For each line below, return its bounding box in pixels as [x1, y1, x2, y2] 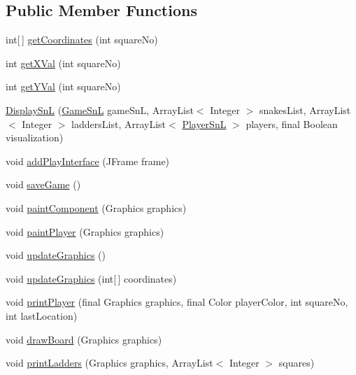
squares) [278, 355, 315, 370]
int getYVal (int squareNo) [6, 79, 121, 94]
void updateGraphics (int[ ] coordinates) [6, 271, 177, 285]
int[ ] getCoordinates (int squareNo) [6, 32, 158, 47]
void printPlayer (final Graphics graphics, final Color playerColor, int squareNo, [6, 295, 348, 309]
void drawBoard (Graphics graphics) [6, 332, 162, 346]
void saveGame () [6, 177, 81, 192]
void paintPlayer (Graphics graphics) [6, 224, 164, 239]
